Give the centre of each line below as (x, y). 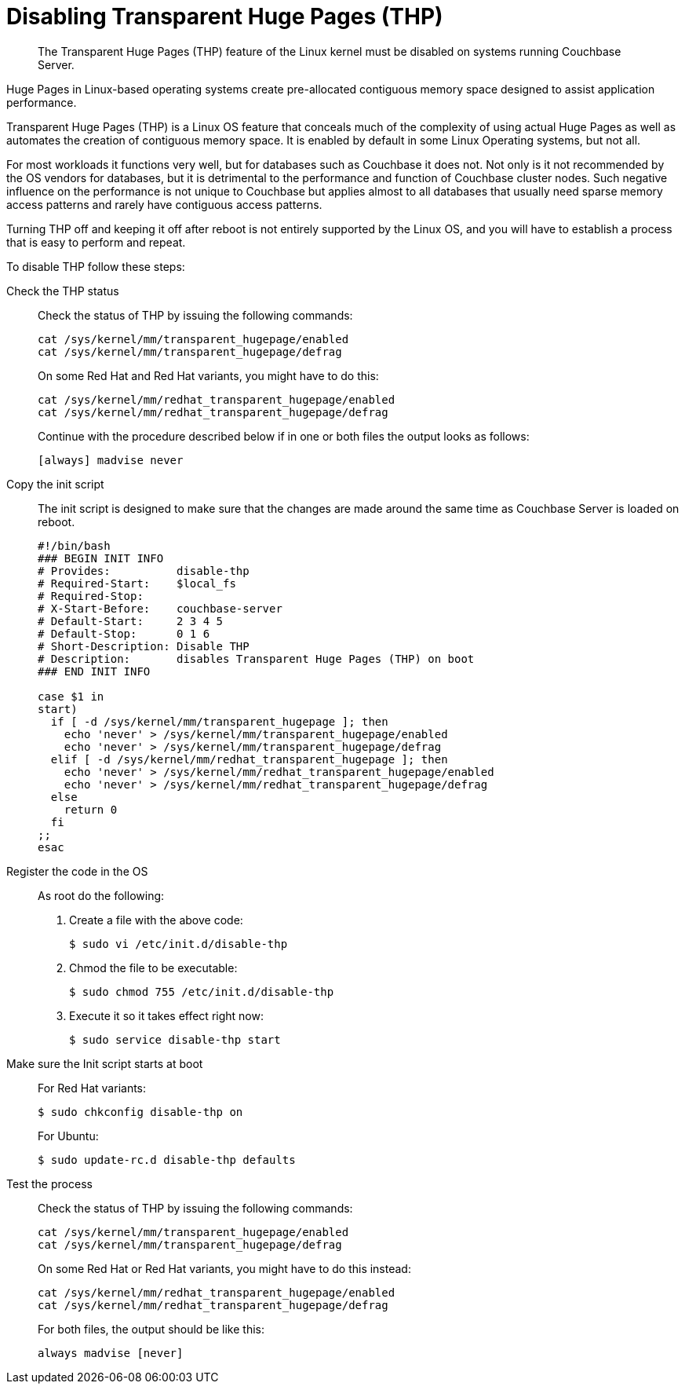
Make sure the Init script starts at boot (105, 1063)
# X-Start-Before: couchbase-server (160, 608)
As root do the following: (101, 895)
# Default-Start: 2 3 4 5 (131, 621)
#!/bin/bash (74, 545)
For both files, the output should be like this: (151, 1329)
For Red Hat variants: (92, 1088)
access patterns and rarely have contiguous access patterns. (164, 204)
